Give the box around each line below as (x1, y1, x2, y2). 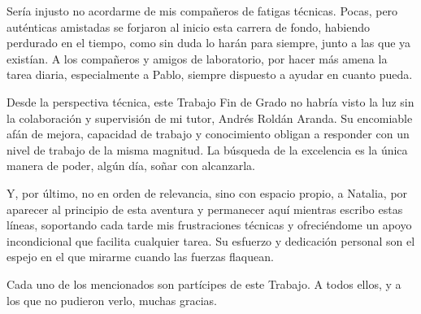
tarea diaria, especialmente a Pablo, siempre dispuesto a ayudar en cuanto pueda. (7, 66, 413, 83)
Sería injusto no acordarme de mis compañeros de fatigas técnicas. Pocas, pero (7, 2, 398, 19)
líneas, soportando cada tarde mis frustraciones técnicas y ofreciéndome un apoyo (7, 216, 412, 233)
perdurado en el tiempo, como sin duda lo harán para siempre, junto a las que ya (7, 34, 411, 51)
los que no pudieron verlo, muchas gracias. (7, 291, 217, 308)
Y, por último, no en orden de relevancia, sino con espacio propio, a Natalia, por (7, 184, 408, 201)
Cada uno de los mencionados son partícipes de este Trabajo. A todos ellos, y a (7, 275, 401, 292)
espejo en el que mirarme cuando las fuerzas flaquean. (7, 248, 274, 265)
